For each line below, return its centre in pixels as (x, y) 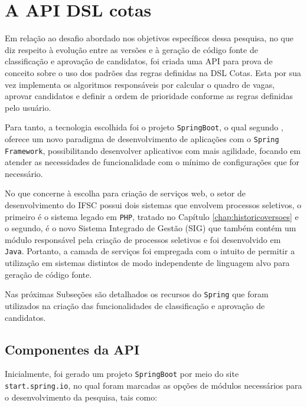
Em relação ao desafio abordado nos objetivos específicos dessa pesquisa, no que (149, 38)
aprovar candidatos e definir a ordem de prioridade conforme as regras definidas (149, 96)
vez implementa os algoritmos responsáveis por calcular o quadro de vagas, (140, 84)
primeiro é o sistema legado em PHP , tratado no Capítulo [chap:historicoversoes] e (152, 216)
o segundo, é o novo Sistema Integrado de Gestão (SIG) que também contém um (151, 228)
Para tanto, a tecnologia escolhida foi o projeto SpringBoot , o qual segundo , (144, 127)
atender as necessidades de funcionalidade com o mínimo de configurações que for (152, 162)
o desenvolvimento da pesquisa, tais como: (81, 397)
